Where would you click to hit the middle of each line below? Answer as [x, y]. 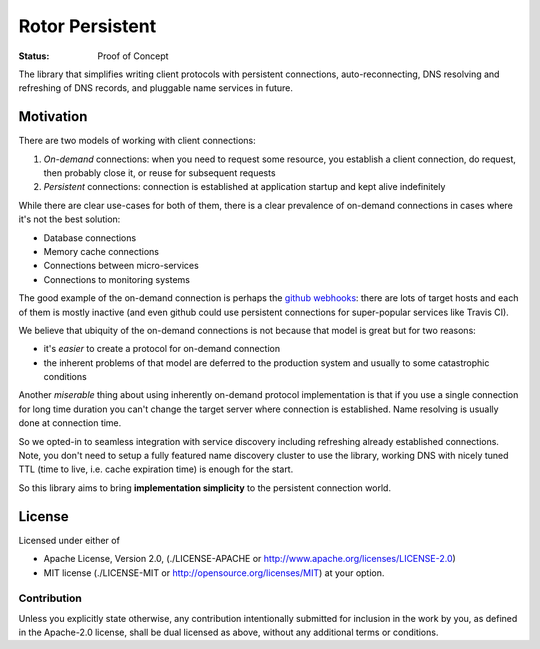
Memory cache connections [101, 251]
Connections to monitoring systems [116, 279]
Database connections [90, 237]
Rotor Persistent [87, 26]
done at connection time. [70, 423]
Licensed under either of [69, 540]
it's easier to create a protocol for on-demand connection [161, 349]
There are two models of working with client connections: [137, 141]
